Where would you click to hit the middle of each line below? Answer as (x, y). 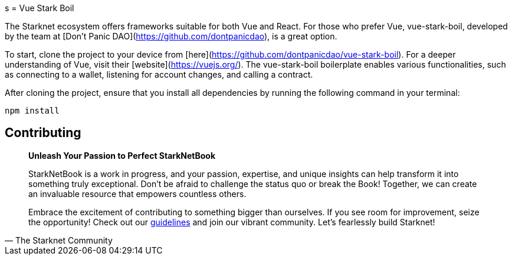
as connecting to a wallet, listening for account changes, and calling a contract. (159, 74)
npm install (32, 111)
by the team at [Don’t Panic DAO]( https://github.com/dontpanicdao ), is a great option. (171, 36)
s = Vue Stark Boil (40, 8)
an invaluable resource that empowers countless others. (137, 194)
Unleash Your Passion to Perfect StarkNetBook (122, 155)
